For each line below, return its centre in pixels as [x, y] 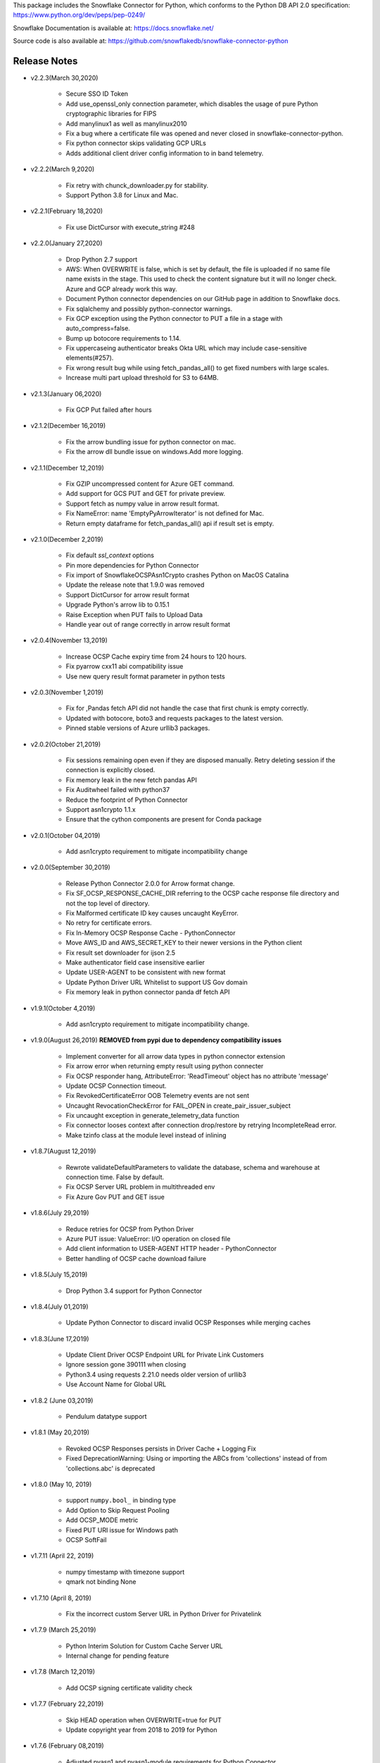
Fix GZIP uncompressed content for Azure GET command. [150, 484]
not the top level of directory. [108, 903]
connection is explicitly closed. [110, 770]
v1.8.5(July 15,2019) [59, 1275]
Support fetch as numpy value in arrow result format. [142, 504]
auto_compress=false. [98, 329]
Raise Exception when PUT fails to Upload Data [134, 614]
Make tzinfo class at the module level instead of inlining [146, 1135]
